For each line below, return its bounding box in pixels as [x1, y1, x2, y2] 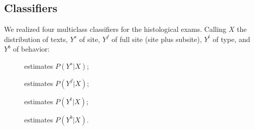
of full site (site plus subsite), [112, 33, 202, 44]
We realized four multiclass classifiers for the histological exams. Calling [4, 24, 227, 34]
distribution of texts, [4, 33, 68, 44]
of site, [79, 33, 100, 44]
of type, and [213, 33, 250, 44]
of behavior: [13, 44, 50, 54]
